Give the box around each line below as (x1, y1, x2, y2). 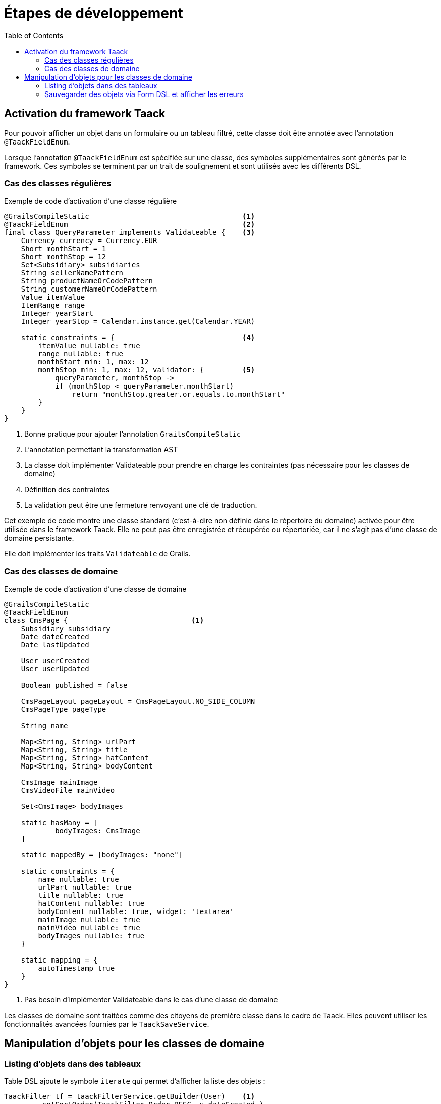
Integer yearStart (21, 309, 94, 318)
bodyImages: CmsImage (55, 827, 140, 835)
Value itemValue (21, 293, 85, 302)
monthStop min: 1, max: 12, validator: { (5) (38, 366, 255, 374)
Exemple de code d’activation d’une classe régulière (4, 197, 177, 206)
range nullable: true (38, 350, 124, 358)
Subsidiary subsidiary (21, 625, 111, 633)
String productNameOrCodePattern (21, 277, 153, 285)
